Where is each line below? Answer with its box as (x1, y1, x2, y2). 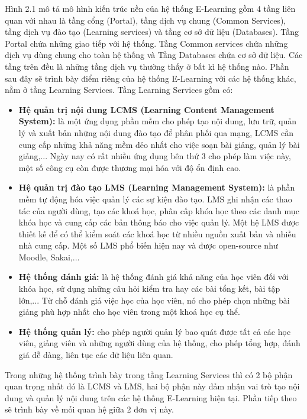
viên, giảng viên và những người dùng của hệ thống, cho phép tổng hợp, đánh (18, 337, 300, 349)
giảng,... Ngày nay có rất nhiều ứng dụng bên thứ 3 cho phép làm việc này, (18, 150, 291, 162)
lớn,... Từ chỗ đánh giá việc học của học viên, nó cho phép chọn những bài (18, 294, 290, 306)
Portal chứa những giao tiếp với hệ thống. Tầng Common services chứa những (5, 37, 288, 49)
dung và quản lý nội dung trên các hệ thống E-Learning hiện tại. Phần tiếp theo (5, 391, 297, 404)
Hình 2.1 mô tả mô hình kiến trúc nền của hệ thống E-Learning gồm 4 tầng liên (5, 2, 296, 14)
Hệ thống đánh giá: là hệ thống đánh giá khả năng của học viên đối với (18, 270, 289, 283)
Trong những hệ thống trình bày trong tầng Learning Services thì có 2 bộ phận (5, 368, 293, 381)
